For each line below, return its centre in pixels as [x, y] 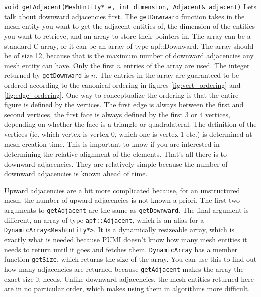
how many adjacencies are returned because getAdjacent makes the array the [124, 269]
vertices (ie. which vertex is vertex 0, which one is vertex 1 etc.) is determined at [128, 134]
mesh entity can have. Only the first [59, 65]
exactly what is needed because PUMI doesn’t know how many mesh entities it [126, 240]
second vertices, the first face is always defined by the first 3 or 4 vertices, [117, 114]
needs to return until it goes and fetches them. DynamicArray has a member [121, 249]
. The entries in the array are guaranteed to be [167, 75]
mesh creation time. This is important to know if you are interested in [112, 144]
